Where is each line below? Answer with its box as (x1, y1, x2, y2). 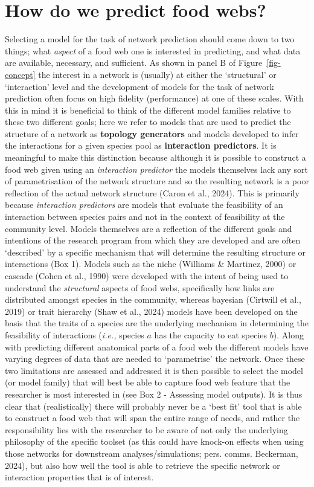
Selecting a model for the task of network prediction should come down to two (5, 33, 295, 45)
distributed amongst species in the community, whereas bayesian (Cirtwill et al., (5, 293, 301, 306)
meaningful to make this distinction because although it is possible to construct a (5, 151, 306, 164)
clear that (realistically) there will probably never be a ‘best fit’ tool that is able (5, 399, 302, 412)
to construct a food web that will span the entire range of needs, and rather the (5, 411, 300, 424)
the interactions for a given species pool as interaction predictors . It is (5, 139, 277, 152)
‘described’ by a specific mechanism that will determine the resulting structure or (5, 245, 306, 258)
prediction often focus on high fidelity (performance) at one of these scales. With (5, 92, 304, 105)
